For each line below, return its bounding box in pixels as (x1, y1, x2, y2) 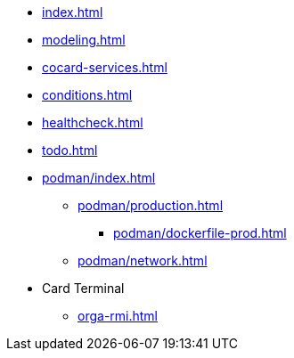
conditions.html (42, 87, 133, 102)
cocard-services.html (42, 60, 167, 75)
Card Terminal (42, 281, 125, 296)
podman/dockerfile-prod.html (113, 225, 287, 240)
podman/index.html (42, 170, 156, 185)
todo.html (42, 142, 98, 158)
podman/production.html (78, 198, 224, 213)
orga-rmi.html (78, 308, 159, 323)
